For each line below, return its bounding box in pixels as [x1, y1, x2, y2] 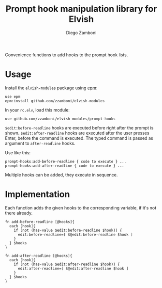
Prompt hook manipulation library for [5, 3, 157, 15]
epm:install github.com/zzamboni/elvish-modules [5, 98, 105, 103]
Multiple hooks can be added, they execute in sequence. [5, 172, 118, 177]
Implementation [5, 189, 70, 200]
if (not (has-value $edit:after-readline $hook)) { [14, 262, 120, 267]
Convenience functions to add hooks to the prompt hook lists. [5, 52, 128, 58]
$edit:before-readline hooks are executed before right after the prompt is [5, 125, 154, 130]
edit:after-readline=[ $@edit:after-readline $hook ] [17, 266, 129, 271]
